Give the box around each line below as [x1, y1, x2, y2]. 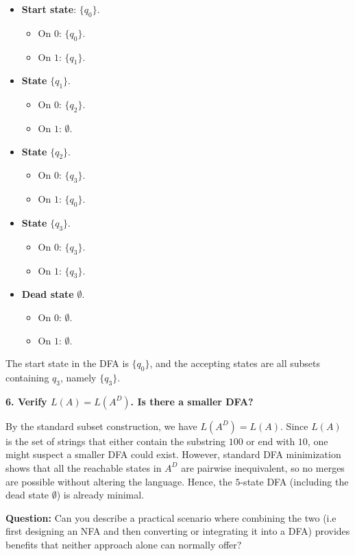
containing [5, 370, 49, 384]
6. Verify [5, 394, 47, 408]
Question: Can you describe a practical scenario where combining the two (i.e [5, 510, 336, 525]
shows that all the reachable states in [5, 460, 162, 475]
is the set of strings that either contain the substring [5, 433, 226, 448]
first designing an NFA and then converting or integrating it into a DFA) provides [5, 524, 350, 538]
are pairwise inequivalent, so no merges [181, 460, 345, 475]
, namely [60, 370, 97, 384]
